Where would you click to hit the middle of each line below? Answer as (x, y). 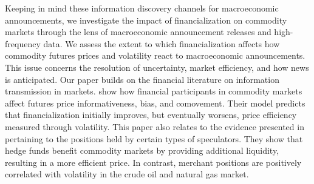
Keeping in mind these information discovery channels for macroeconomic (142, 8)
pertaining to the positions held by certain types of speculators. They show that (154, 138)
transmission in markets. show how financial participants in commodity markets (154, 91)
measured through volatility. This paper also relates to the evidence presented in (155, 126)
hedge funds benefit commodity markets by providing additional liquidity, (142, 150)
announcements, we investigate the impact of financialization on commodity (146, 20)
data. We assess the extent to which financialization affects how (162, 43)
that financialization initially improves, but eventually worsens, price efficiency (151, 115)
